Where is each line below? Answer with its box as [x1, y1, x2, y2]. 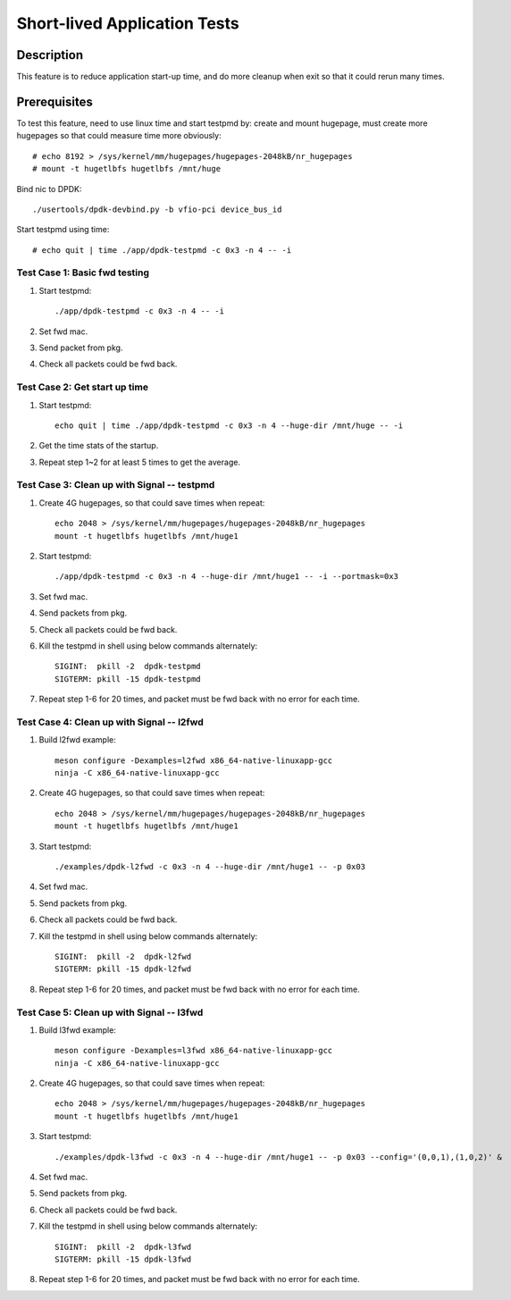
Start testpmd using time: [16, 224, 110, 235]
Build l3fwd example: [38, 1024, 116, 1036]
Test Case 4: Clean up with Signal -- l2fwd [16, 716, 205, 728]
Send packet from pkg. [38, 342, 123, 353]
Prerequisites [16, 94, 93, 109]
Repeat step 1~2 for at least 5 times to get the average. [38, 457, 241, 467]
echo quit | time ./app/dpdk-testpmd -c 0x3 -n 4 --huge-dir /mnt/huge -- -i [54, 420, 404, 431]
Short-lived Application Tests [16, 13, 240, 33]
